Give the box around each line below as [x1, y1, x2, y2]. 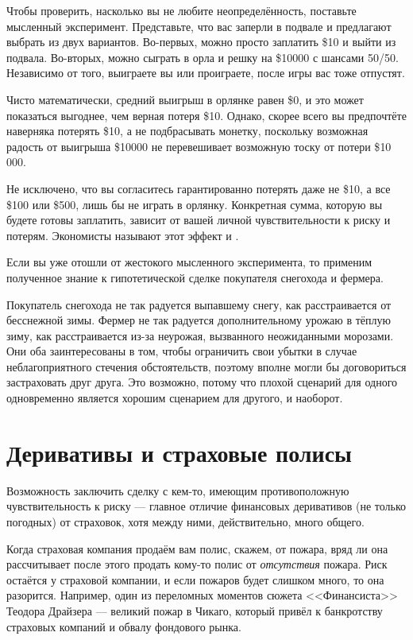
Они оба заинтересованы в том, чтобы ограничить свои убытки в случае [6, 343, 357, 359]
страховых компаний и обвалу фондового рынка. [6, 618, 241, 634]
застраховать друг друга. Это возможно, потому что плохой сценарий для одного [6, 374, 398, 390]
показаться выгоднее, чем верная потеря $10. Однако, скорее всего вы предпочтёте [6, 107, 407, 123]
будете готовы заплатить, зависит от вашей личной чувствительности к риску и [6, 211, 391, 228]
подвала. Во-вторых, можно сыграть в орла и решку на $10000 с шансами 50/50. [6, 48, 399, 65]
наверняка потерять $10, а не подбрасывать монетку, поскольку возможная [6, 122, 369, 139]
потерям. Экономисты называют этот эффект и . [6, 227, 239, 243]
